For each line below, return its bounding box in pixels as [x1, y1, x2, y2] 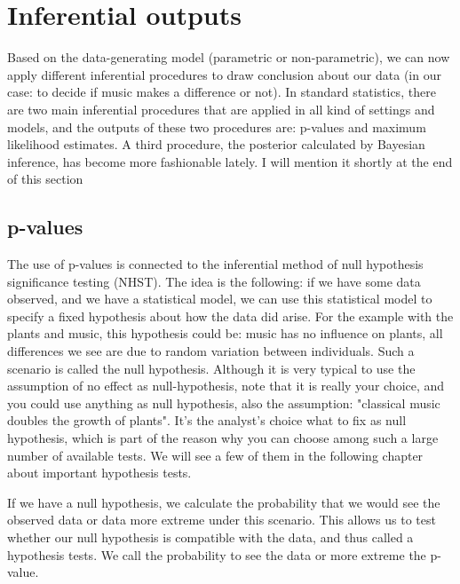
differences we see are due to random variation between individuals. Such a [7, 342, 415, 360]
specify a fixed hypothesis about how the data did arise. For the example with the [7, 306, 454, 325]
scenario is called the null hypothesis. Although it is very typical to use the [7, 359, 416, 377]
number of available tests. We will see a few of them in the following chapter [7, 446, 424, 464]
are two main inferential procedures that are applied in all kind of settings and [7, 99, 435, 118]
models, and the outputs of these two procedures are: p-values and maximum [7, 117, 426, 136]
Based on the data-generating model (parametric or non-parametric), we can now [7, 48, 450, 67]
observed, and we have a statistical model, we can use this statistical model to [7, 289, 432, 308]
